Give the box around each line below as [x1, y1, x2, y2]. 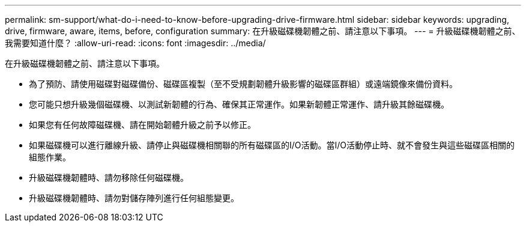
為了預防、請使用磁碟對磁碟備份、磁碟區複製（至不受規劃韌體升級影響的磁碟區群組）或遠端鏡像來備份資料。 [29, 79, 458, 89]
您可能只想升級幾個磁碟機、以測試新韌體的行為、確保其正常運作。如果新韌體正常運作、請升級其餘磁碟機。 [29, 99, 449, 109]
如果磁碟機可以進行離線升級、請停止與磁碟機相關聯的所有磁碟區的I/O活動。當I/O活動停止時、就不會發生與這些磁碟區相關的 [29, 140, 515, 150]
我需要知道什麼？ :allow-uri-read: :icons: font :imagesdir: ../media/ [5, 38, 266, 48]
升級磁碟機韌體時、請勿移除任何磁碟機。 [29, 172, 189, 183]
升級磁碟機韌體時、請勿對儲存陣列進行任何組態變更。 [29, 193, 239, 203]
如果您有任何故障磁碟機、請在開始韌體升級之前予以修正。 [29, 120, 256, 130]
